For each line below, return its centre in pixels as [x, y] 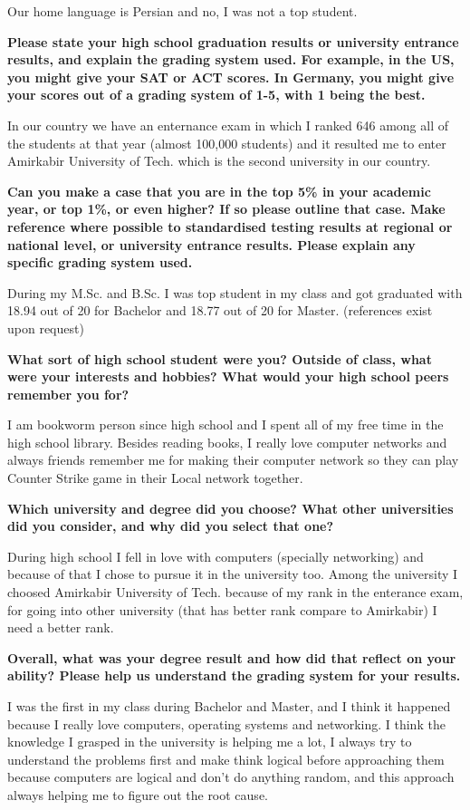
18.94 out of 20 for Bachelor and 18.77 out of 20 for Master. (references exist [220, 310]
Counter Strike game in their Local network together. [155, 478]
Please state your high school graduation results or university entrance [233, 41]
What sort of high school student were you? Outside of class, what [220, 358]
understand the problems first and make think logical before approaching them [226, 759]
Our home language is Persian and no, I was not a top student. [182, 11]
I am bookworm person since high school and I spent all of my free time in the [225, 424]
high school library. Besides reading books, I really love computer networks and [227, 442]
